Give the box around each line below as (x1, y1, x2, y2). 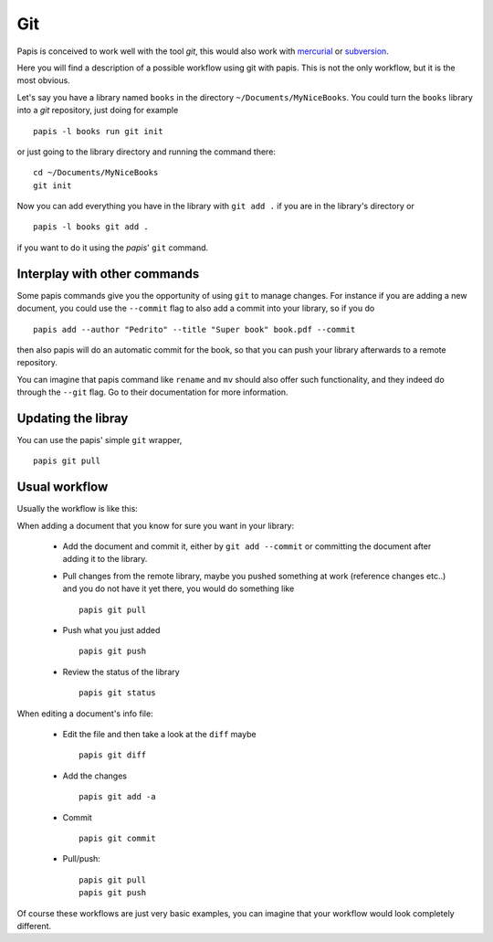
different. (16, 920, 52, 931)
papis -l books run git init (33, 126, 163, 136)
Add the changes (62, 770, 128, 781)
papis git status (79, 688, 156, 698)
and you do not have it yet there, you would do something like (62, 583, 295, 594)
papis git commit (79, 832, 156, 843)
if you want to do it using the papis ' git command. (16, 242, 209, 253)
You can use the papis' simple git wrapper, (16, 435, 183, 445)
